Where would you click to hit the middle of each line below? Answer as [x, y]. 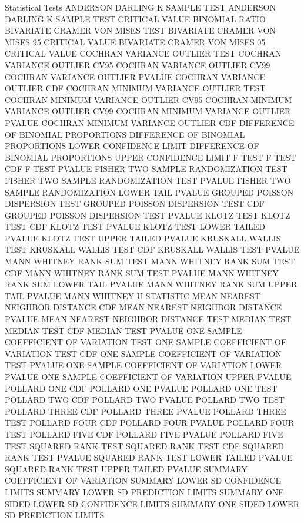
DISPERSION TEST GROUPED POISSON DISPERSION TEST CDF [135, 203]
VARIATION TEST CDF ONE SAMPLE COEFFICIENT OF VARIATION [143, 353]
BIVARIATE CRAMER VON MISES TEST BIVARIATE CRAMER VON [140, 30]
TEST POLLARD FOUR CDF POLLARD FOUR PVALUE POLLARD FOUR [150, 423]
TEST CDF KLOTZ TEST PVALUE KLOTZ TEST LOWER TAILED [135, 226]
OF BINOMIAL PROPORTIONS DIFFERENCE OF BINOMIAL [125, 134]
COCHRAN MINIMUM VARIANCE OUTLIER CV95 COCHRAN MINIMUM [148, 99]
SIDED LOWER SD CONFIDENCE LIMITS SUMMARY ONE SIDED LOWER [152, 503]
